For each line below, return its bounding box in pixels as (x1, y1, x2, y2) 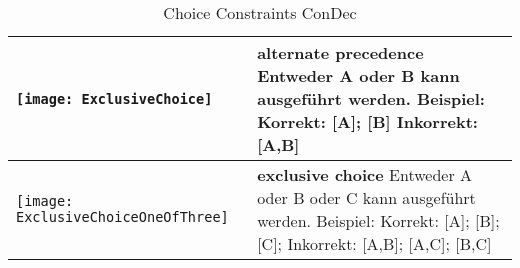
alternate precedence (257, 41, 424, 64)
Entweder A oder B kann (257, 64, 460, 87)
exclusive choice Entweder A (257, 163, 472, 186)
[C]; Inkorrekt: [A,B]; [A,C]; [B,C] (257, 232, 492, 255)
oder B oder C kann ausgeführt (257, 186, 476, 209)
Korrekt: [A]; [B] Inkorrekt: (257, 110, 478, 133)
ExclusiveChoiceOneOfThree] (16, 209, 229, 225)
